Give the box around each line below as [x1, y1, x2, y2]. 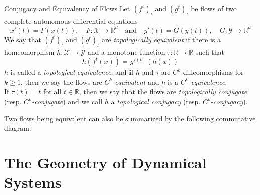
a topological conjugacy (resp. [111, 96, 201, 107]
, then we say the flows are [20, 76, 102, 87]
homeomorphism [4, 46, 55, 57]
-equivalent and [112, 76, 159, 87]
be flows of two [191, 3, 237, 13]
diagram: [4, 123, 31, 133]
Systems [4, 172, 62, 192]
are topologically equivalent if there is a [102, 34, 221, 44]
